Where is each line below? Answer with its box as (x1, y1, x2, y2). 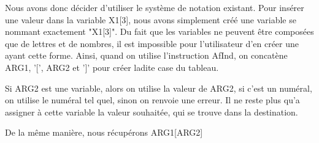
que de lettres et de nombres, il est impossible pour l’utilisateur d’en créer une (5, 37, 299, 50)
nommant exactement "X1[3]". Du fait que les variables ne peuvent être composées (5, 25, 314, 38)
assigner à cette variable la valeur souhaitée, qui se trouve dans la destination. (5, 105, 298, 118)
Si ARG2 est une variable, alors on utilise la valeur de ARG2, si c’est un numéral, (5, 81, 312, 94)
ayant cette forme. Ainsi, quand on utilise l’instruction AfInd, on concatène (5, 49, 288, 62)
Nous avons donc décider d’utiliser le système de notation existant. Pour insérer (5, 1, 304, 13)
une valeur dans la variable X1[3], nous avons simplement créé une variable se (5, 13, 296, 26)
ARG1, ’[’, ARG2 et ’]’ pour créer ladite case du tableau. (5, 61, 219, 73)
